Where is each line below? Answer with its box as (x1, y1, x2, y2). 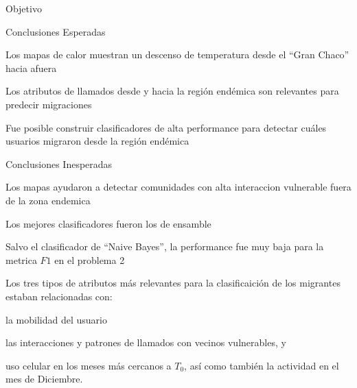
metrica (5, 252, 37, 267)
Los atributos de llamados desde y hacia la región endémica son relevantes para (5, 84, 339, 98)
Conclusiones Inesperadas (5, 156, 113, 171)
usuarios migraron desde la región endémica (5, 134, 189, 148)
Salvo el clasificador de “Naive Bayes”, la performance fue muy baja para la (5, 239, 324, 254)
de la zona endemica (5, 193, 91, 207)
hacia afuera (5, 60, 57, 75)
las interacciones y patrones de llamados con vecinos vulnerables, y (5, 335, 286, 350)
